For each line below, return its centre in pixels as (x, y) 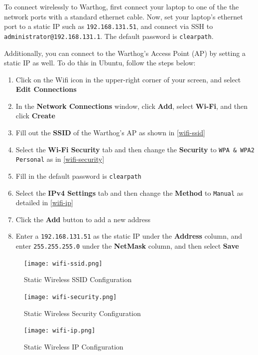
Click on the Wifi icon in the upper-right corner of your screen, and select (128, 79)
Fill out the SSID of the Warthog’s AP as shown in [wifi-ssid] (111, 133)
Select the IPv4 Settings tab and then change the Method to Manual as (129, 192)
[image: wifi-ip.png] (60, 331)
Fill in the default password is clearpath (78, 176)
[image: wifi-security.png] (70, 297)
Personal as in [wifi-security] (60, 159)
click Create (35, 116)
